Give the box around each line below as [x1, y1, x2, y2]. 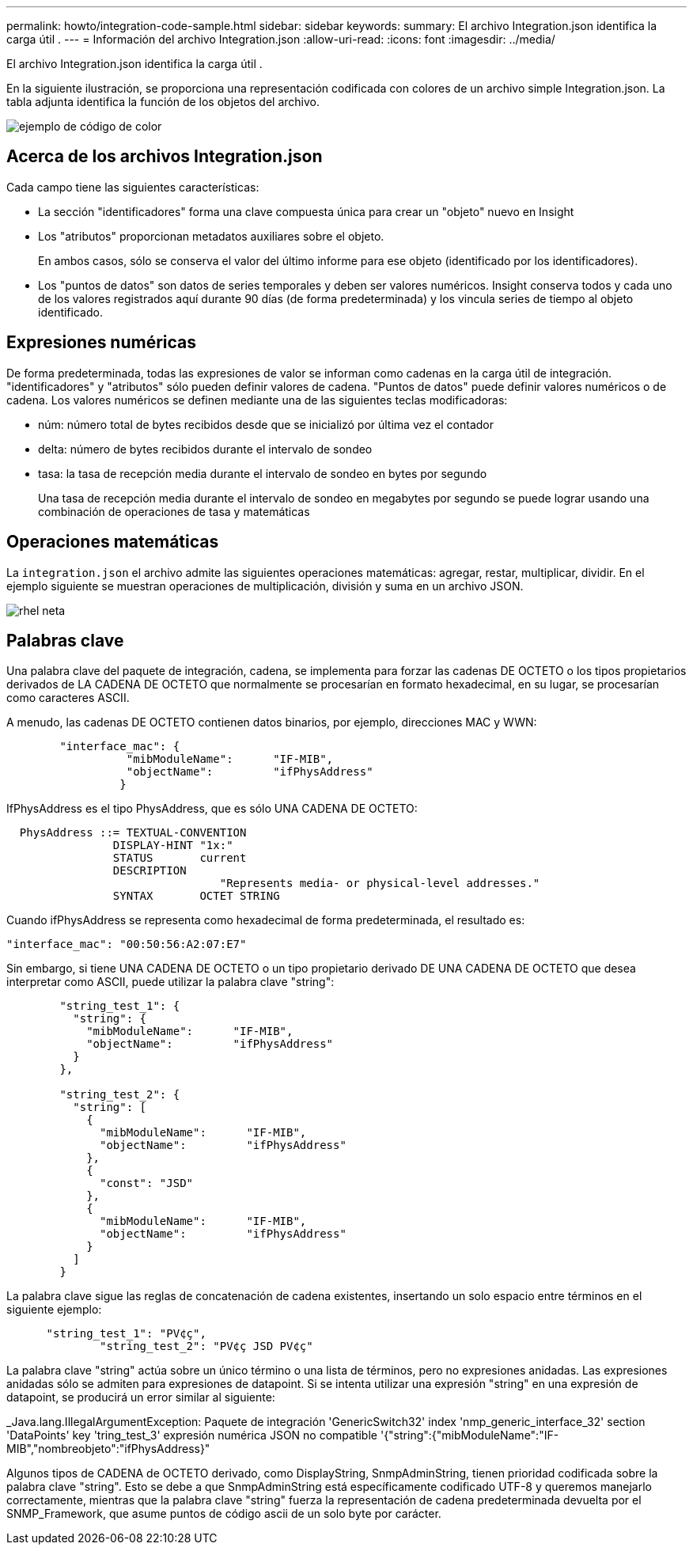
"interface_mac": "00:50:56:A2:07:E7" [6, 938, 247, 951]
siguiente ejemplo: [6, 1303, 102, 1317]
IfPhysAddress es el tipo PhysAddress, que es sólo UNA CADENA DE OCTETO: [6, 802, 418, 816]
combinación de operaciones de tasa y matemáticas [38, 504, 310, 518]
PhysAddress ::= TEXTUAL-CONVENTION [19, 826, 247, 840]
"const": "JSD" [100, 1177, 194, 1190]
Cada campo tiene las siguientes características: [6, 180, 259, 194]
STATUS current [112, 851, 247, 865]
